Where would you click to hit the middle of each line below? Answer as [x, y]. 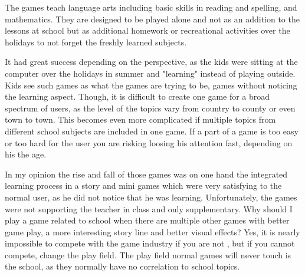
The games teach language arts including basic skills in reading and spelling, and [151, 7]
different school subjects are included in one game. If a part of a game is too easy [152, 131]
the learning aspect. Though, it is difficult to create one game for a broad [137, 96]
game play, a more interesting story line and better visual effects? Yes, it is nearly [152, 231]
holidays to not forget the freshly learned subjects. [96, 42]
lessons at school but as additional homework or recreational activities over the [147, 30]
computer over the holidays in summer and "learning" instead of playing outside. [150, 73]
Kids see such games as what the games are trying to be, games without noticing [151, 85]
